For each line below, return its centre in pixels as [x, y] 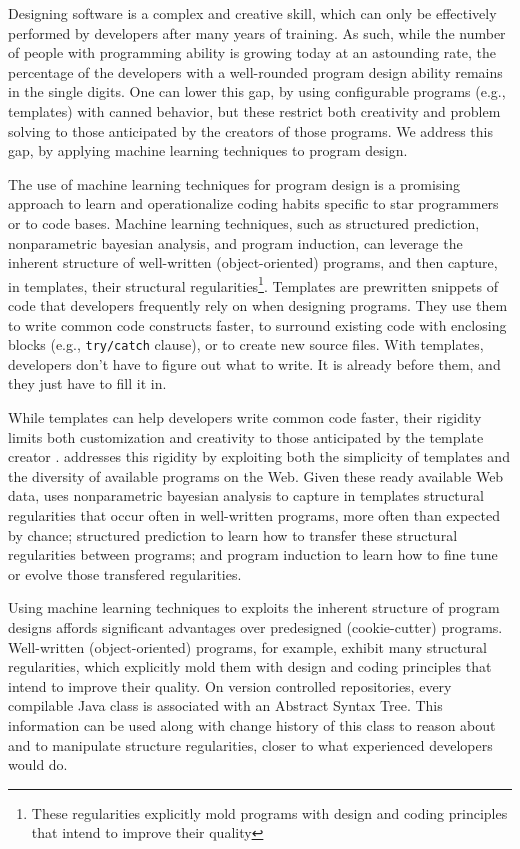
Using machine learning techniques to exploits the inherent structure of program [254, 607]
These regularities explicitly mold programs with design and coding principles [269, 812]
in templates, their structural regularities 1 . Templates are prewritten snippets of [253, 284]
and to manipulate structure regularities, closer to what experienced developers [250, 744]
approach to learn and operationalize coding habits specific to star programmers [253, 203]
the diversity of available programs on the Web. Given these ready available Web [256, 475]
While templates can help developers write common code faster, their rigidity [245, 417]
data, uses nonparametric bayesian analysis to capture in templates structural [246, 495]
